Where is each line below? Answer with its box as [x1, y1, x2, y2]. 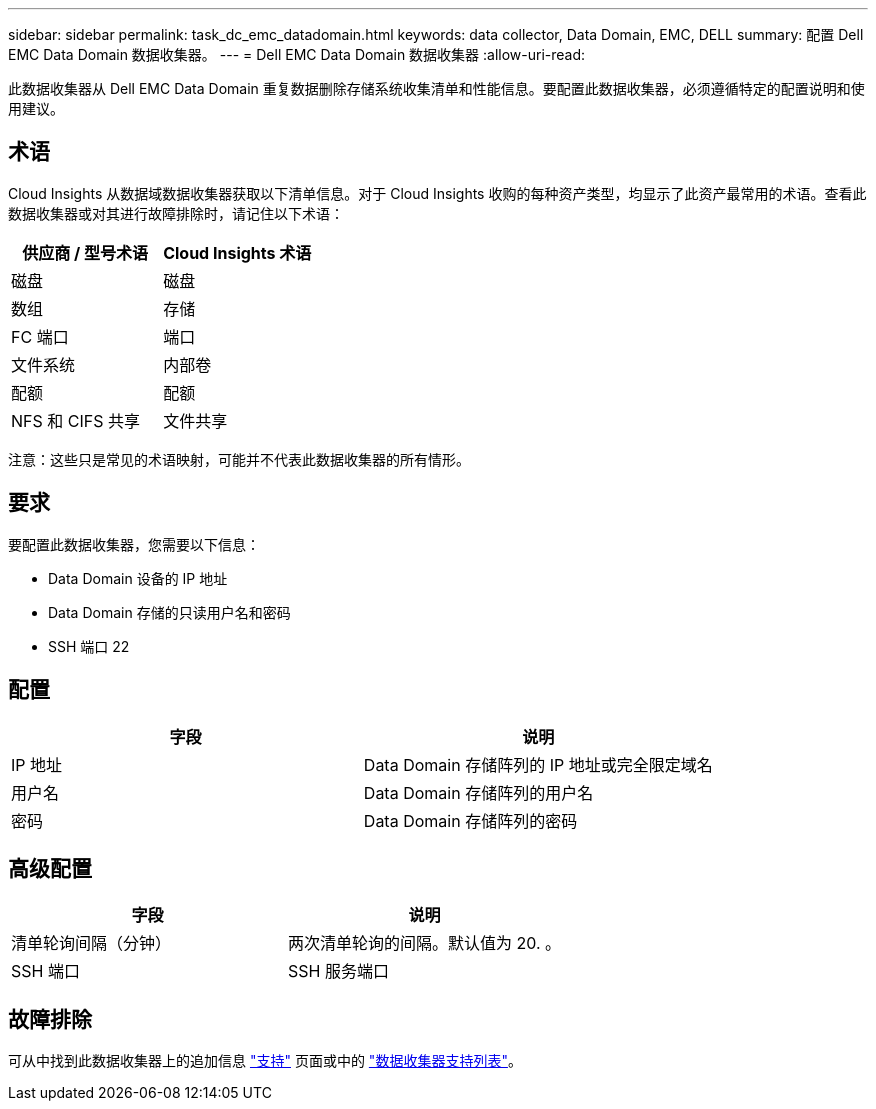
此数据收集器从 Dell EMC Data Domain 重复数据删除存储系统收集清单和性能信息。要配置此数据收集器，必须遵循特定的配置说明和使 [8, 80, 865, 97]
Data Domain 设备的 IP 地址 [48, 569, 228, 587]
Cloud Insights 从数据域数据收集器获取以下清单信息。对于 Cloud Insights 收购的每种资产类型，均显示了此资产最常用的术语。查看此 [8, 184, 867, 202]
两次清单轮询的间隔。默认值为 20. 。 [288, 933, 562, 954]
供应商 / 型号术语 [22, 242, 148, 263]
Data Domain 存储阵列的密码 [363, 810, 578, 831]
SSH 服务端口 [288, 961, 389, 982]
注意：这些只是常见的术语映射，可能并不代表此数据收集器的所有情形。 [8, 450, 470, 468]
